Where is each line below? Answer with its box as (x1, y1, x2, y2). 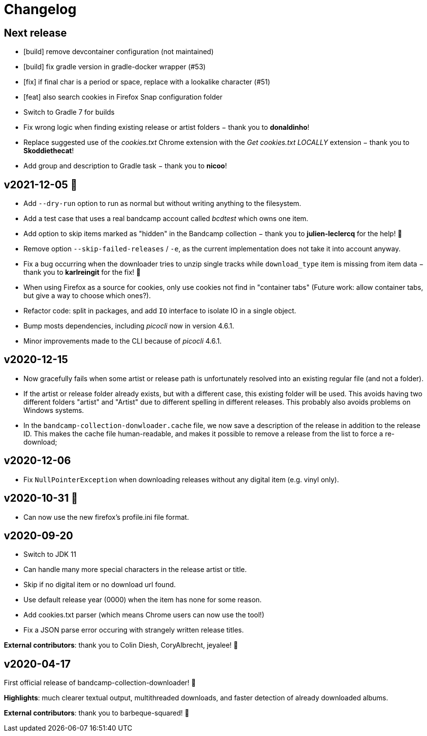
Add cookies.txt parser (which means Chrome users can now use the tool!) (23, 611, 264, 619)
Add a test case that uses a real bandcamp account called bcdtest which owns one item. (23, 214, 308, 223)
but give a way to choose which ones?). (23, 291, 151, 300)
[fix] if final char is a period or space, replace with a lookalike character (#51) (23, 78, 270, 86)
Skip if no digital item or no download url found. (23, 580, 176, 589)
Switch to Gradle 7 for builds (23, 108, 115, 117)
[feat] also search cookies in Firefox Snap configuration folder (23, 93, 223, 102)
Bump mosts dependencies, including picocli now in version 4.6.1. (23, 322, 234, 330)
